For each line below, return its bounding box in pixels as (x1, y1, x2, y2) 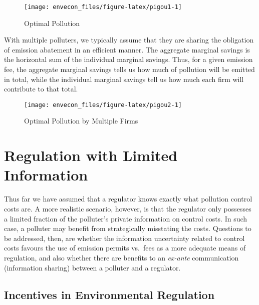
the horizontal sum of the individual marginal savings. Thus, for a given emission (4, 54, 253, 64)
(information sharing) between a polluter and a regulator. (4, 262, 181, 272)
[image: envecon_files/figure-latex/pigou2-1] (24, 101, 182, 108)
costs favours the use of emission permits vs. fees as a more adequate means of (4, 242, 246, 253)
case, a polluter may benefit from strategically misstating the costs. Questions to (4, 223, 251, 233)
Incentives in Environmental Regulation (4, 286, 215, 302)
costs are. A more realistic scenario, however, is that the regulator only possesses (4, 203, 251, 213)
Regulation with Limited (4, 145, 178, 165)
